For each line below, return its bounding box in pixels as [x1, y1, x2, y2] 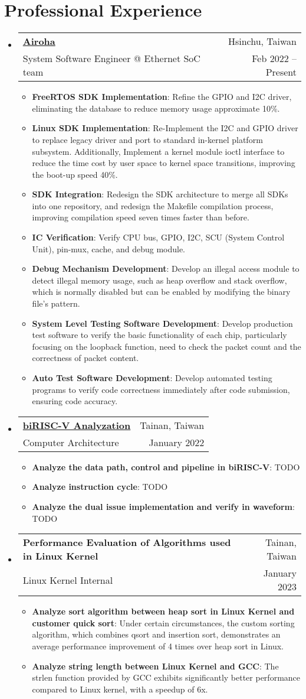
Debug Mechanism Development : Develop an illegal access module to [32, 262, 300, 275]
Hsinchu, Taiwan [228, 34, 297, 48]
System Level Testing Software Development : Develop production [32, 317, 293, 329]
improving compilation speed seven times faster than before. [32, 211, 249, 223]
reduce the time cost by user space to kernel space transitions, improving [32, 157, 295, 169]
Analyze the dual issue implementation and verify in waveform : [32, 500, 295, 512]
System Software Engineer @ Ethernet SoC [22, 51, 200, 66]
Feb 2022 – [252, 51, 297, 66]
